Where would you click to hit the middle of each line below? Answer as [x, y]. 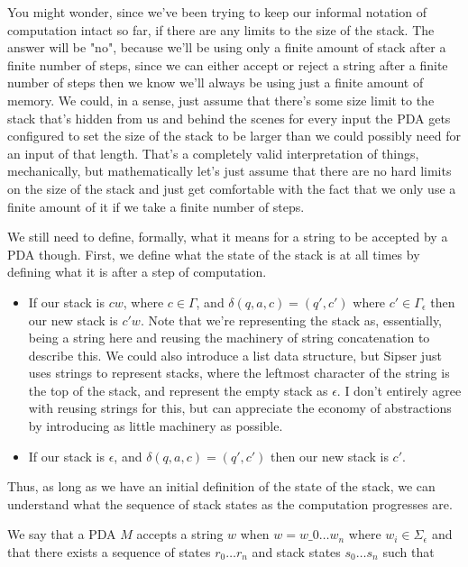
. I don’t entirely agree [399, 390]
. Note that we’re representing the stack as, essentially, [291, 320]
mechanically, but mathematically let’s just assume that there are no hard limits [229, 171]
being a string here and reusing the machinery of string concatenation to [229, 338]
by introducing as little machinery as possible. [156, 426]
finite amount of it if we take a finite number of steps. [156, 206]
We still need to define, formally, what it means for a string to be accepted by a [228, 237]
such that [408, 552]
